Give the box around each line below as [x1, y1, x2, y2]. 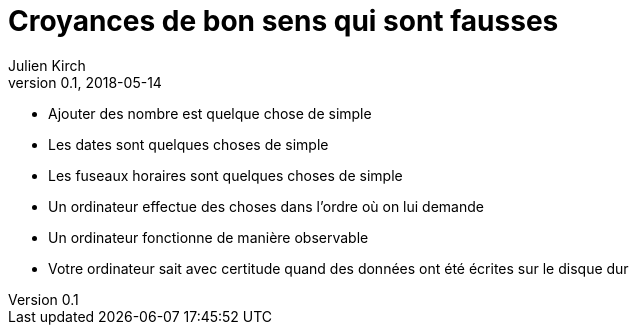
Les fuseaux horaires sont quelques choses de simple [48, 166, 403, 184]
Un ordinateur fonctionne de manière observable [48, 228, 369, 246]
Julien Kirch [8, 56, 86, 74]
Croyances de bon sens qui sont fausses [8, 4, 559, 38]
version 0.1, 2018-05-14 [8, 73, 162, 91]
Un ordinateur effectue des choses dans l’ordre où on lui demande [48, 197, 484, 215]
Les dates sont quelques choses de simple [48, 135, 329, 153]
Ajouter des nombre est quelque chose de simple [48, 104, 372, 122]
